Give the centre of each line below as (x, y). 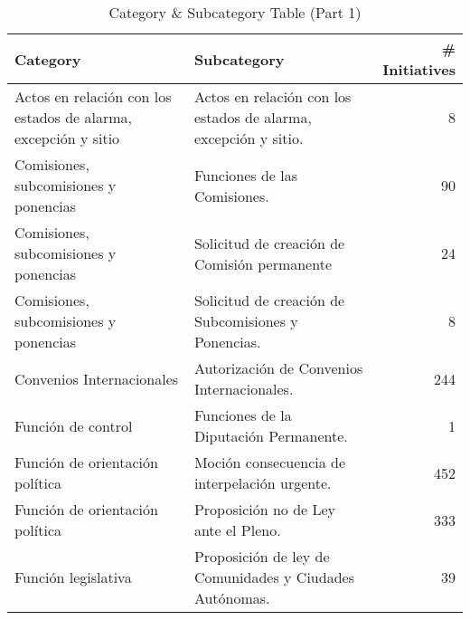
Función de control (74, 425)
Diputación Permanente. (271, 436)
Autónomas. (232, 598)
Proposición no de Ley (265, 509)
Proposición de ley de (262, 556)
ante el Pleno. (237, 530)
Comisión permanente (263, 263)
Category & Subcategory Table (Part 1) (235, 12)
